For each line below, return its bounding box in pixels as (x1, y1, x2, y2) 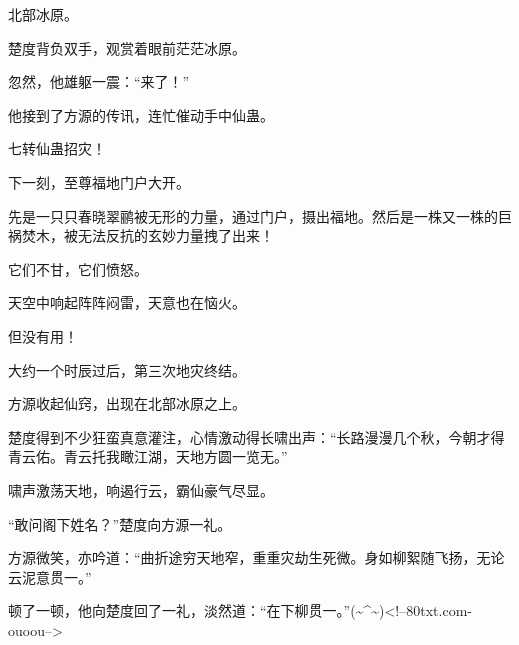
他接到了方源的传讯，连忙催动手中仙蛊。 (8, 104, 274, 125)
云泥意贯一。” (8, 566, 92, 587)
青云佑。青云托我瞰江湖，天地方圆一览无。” (8, 446, 288, 467)
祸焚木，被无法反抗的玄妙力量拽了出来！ (8, 225, 274, 246)
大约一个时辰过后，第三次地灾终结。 (8, 359, 246, 380)
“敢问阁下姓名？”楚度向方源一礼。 (8, 513, 232, 534)
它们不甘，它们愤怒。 (8, 258, 148, 279)
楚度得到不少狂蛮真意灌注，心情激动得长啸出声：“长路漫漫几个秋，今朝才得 (8, 426, 505, 447)
